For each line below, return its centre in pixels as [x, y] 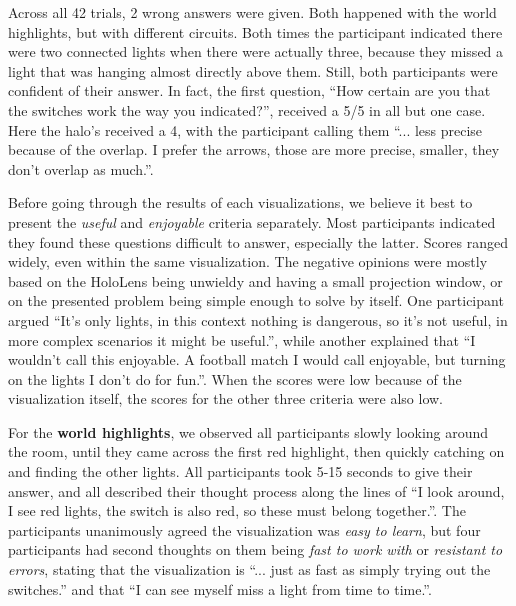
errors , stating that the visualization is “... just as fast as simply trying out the [249, 569]
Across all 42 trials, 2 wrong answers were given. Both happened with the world [252, 12]
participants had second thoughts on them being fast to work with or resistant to [255, 549]
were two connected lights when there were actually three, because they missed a [256, 51]
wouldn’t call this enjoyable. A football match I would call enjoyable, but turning [257, 359]
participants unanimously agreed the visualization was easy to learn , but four [244, 529]
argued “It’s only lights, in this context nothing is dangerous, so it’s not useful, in [258, 319]
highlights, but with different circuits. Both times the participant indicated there [255, 31]
